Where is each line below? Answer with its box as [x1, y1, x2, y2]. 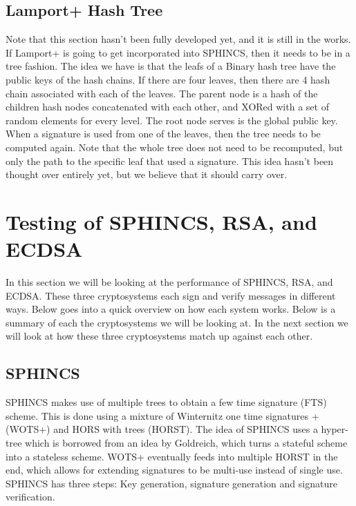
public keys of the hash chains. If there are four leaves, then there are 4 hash [6, 72, 330, 86]
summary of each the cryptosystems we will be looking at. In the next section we [6, 315, 348, 329]
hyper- [321, 422, 348, 436]
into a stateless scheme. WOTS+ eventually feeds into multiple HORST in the [6, 449, 338, 463]
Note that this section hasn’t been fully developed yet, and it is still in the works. [6, 32, 351, 46]
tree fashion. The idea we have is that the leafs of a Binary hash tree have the [6, 59, 336, 73]
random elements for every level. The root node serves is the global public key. [6, 113, 338, 127]
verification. [6, 489, 55, 504]
